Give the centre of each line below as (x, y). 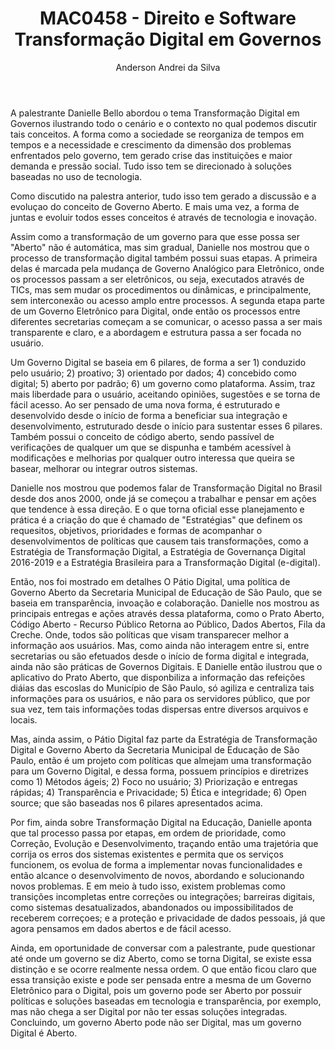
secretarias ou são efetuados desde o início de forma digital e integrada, (160, 656)
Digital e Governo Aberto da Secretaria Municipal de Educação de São (155, 749)
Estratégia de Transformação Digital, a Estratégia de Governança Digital (158, 551)
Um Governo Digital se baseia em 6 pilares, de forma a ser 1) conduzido (158, 362)
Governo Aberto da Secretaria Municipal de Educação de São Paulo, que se (166, 592)
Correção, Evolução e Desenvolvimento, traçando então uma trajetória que (164, 843)
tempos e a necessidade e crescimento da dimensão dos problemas (151, 144)
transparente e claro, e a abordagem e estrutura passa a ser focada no (156, 332)
